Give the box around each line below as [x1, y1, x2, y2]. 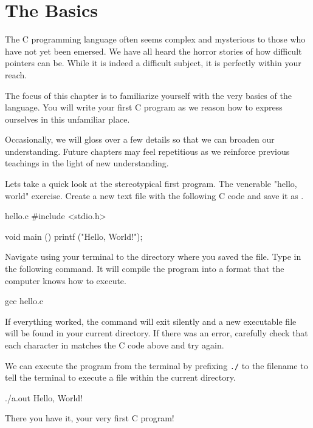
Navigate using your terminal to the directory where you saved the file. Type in [5, 250, 301, 263]
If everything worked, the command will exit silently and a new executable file [5, 314, 297, 327]
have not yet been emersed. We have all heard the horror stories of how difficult [5, 44, 302, 57]
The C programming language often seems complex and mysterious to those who [5, 33, 306, 46]
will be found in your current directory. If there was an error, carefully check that [5, 327, 308, 339]
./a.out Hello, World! [5, 391, 83, 404]
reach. [5, 68, 27, 81]
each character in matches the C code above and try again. [5, 339, 224, 351]
